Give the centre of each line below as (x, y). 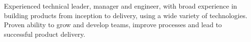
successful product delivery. (45, 34)
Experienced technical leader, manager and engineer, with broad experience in (121, 6)
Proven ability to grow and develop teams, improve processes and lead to (113, 25)
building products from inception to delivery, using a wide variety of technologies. (126, 15)
